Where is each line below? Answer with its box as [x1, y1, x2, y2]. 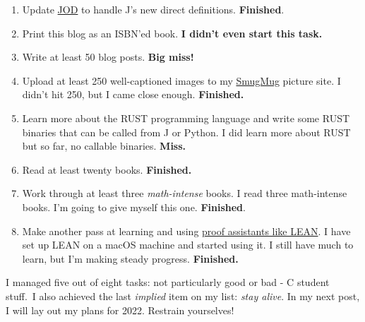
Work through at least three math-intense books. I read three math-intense [22, 186, 347, 201]
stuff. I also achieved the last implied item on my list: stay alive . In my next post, [6, 288, 360, 303]
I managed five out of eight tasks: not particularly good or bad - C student [6, 275, 330, 290]
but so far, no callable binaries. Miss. [22, 138, 186, 153]
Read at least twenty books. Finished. [22, 162, 192, 177]
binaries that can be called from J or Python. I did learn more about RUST [22, 124, 351, 139]
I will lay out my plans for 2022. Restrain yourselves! [6, 302, 234, 317]
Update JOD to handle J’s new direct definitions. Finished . [22, 2, 285, 16]
